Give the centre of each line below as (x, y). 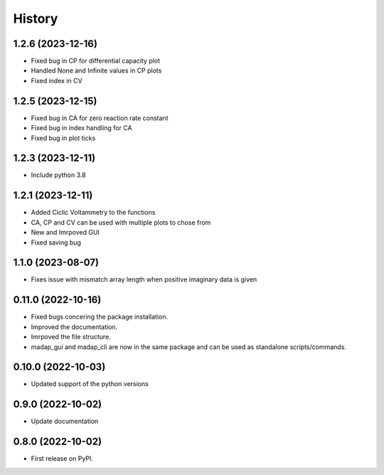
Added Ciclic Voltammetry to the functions (93, 213)
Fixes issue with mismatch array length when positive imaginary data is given (144, 279)
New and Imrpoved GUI (65, 233)
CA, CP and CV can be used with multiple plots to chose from (121, 222)
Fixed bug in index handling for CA (81, 128)
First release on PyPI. (62, 459)
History (36, 18)
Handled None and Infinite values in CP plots (96, 70)
